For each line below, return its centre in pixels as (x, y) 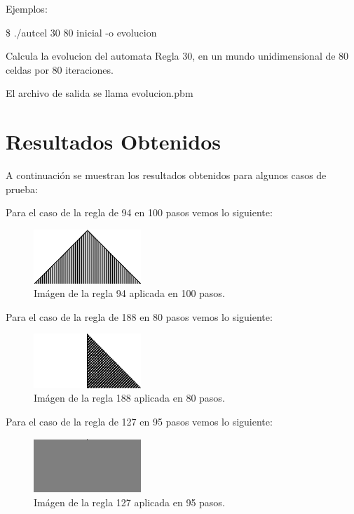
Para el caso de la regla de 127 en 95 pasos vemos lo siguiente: (139, 421)
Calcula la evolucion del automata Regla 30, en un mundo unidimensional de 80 (177, 56)
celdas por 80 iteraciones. (60, 69)
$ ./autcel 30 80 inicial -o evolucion (81, 32)
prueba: (22, 189)
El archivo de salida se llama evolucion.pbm (100, 93)
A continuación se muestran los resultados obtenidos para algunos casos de (166, 175)
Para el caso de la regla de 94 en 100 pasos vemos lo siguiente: (139, 212)
